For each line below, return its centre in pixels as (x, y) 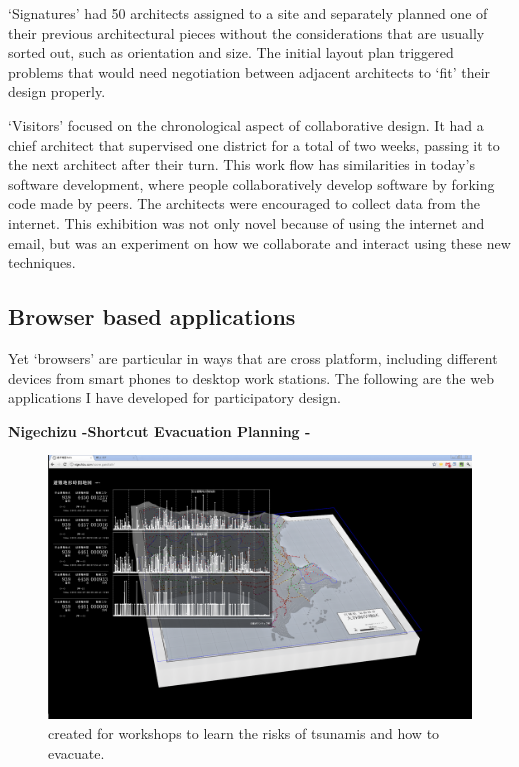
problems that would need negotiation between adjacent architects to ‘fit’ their (249, 71)
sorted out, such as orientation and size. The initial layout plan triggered (231, 52)
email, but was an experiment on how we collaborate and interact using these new (259, 242)
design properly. (57, 91)
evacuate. (76, 752)
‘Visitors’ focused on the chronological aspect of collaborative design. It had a (246, 124)
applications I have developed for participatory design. (174, 397)
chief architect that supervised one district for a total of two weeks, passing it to (254, 144)
